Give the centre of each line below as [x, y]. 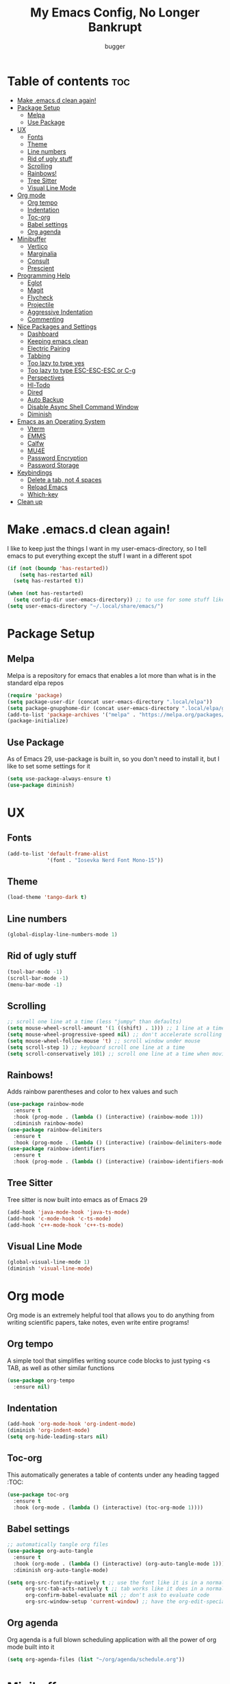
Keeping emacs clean [57, 341]
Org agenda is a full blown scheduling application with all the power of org [112, 1639]
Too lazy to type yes [56, 363]
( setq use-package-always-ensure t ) [59, 779]
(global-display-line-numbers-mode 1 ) [62, 935]
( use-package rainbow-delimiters [55, 1130]
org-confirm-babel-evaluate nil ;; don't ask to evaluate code [117, 1595]
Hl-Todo [39, 385]
